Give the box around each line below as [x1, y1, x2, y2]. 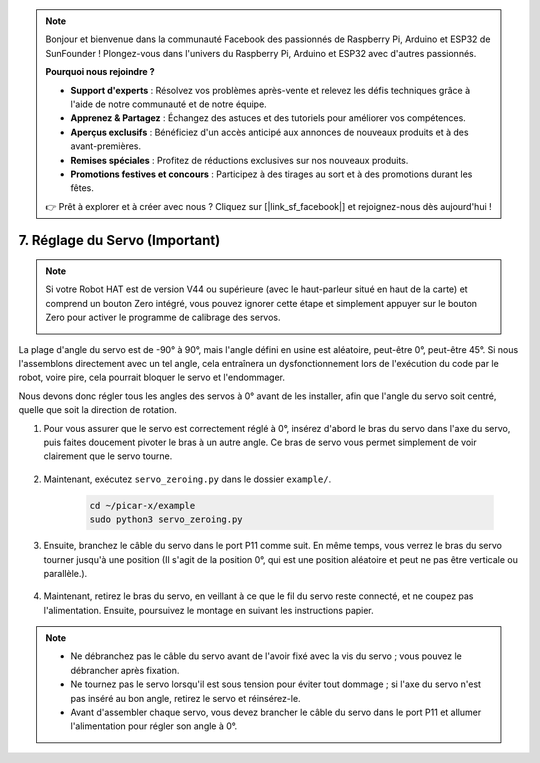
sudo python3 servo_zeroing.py [89, 514, 244, 525]
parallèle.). [43, 567, 88, 579]
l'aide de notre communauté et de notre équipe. [70, 98, 267, 110]
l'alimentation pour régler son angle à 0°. [70, 720, 238, 732]
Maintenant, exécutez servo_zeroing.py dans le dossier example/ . [43, 473, 332, 485]
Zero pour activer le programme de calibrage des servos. [45, 311, 281, 324]
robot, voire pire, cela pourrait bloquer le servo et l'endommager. [18, 371, 285, 384]
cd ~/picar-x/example [89, 500, 196, 511]
